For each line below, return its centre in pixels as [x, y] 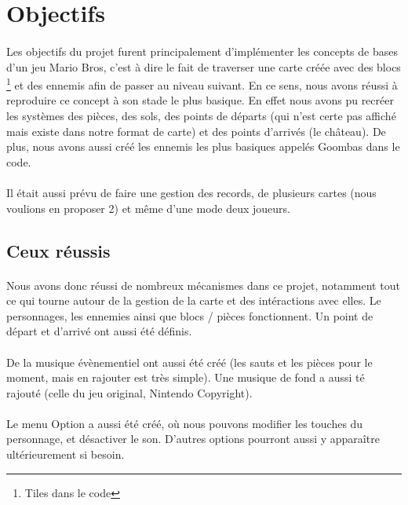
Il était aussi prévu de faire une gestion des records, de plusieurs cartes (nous [191, 192]
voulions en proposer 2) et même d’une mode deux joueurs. [149, 208]
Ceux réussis [58, 250]
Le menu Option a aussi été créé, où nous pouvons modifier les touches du [185, 423]
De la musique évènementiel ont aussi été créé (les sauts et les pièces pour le [189, 362]
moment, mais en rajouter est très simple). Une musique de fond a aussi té [186, 377]
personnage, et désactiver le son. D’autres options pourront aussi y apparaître [193, 439]
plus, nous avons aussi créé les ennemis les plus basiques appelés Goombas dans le [203, 146]
